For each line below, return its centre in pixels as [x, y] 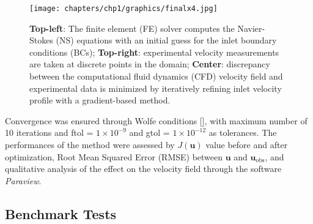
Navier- [251, 28]
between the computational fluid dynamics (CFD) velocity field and [156, 76]
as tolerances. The [243, 133]
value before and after [247, 144]
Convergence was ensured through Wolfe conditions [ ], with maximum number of [156, 120]
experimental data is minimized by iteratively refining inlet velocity [156, 88]
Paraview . [23, 180]
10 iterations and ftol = [49, 133]
